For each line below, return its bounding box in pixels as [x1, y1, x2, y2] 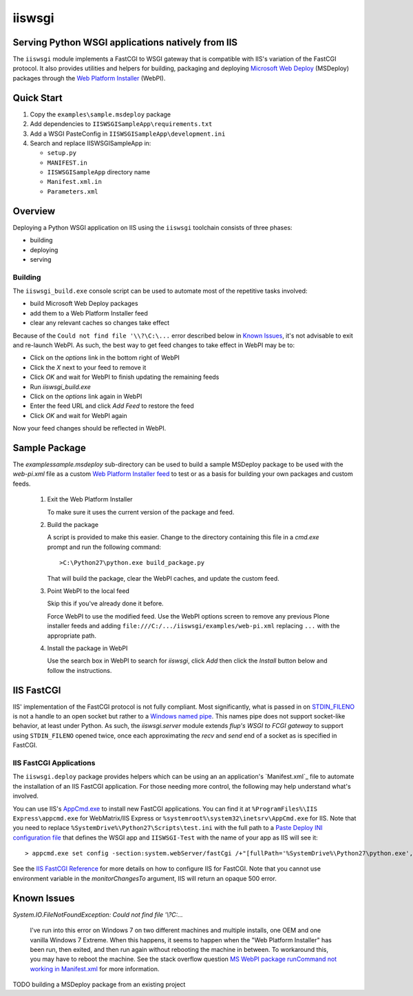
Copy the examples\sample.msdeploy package [30, 110, 171, 118]
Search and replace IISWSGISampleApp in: [30, 138, 151, 147]
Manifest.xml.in [47, 178, 103, 186]
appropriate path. [47, 631, 96, 640]
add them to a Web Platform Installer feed [30, 309, 148, 317]
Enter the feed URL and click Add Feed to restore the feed [30, 402, 194, 410]
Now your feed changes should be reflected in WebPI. [12, 424, 167, 433]
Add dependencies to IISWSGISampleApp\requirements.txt [30, 120, 213, 128]
